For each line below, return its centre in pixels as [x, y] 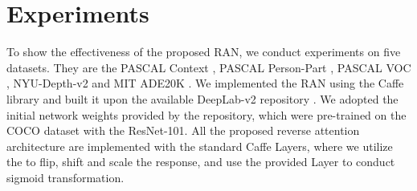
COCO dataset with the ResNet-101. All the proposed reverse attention [183, 130]
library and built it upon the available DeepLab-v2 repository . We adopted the [202, 98]
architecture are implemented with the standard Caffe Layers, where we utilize [200, 146]
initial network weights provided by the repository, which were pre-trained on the [206, 114]
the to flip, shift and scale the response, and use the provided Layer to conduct [201, 162]
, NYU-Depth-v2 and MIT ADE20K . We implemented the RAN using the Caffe [205, 83]
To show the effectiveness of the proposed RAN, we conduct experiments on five [204, 52]
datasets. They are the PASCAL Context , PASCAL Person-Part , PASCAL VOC [209, 67]
